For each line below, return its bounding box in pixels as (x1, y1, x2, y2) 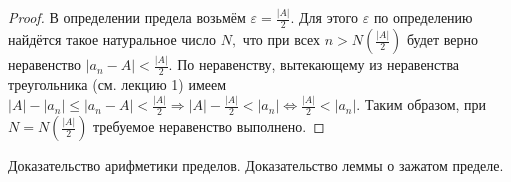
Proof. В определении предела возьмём (8, 7, 246, 28)
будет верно (406, 29, 479, 50)
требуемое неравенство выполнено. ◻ (93, 116, 325, 137)
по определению (373, 7, 473, 28)
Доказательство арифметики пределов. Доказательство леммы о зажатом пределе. (8, 155, 504, 176)
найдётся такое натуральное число (8, 29, 217, 50)
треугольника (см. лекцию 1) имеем (8, 74, 227, 95)
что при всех (242, 29, 321, 50)
